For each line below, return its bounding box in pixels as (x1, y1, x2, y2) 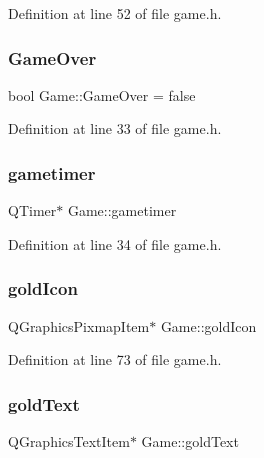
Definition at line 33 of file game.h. (8, 118, 222, 139)
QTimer (8, 200, 57, 221)
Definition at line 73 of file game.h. (8, 349, 222, 370)
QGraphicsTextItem (8, 431, 130, 452)
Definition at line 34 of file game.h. (8, 233, 222, 254)
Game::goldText (141, 431, 239, 452)
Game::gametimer (67, 200, 177, 221)
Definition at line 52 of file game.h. (8, 3, 222, 23)
